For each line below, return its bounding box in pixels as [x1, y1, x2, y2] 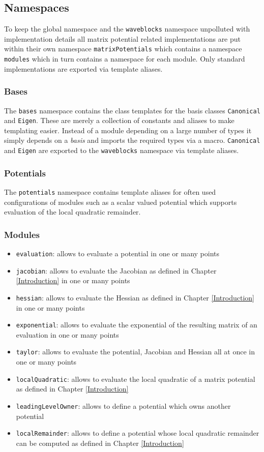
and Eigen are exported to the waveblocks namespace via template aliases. [4, 145, 239, 156]
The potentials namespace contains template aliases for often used [4, 187, 216, 197]
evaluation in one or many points [16, 329, 119, 340]
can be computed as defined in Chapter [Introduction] [16, 437, 184, 448]
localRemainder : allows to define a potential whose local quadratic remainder [16, 428, 259, 438]
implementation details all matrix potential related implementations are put [4, 33, 241, 44]
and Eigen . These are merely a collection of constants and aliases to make [4, 115, 234, 126]
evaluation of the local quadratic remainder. [4, 206, 141, 217]
